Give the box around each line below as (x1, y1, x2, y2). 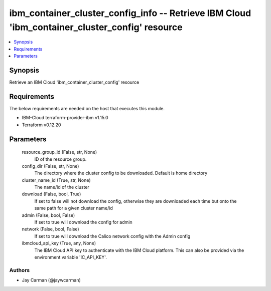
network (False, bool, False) (22, 226, 80, 232)
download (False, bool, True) (22, 191, 81, 197)
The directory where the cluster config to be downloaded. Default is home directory (34, 170, 208, 176)
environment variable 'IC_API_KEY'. (34, 254, 107, 260)
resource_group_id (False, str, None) (22, 149, 97, 155)
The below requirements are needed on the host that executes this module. (9, 105, 165, 111)
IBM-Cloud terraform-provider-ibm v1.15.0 (22, 115, 108, 121)
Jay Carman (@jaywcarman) (22, 277, 81, 283)
